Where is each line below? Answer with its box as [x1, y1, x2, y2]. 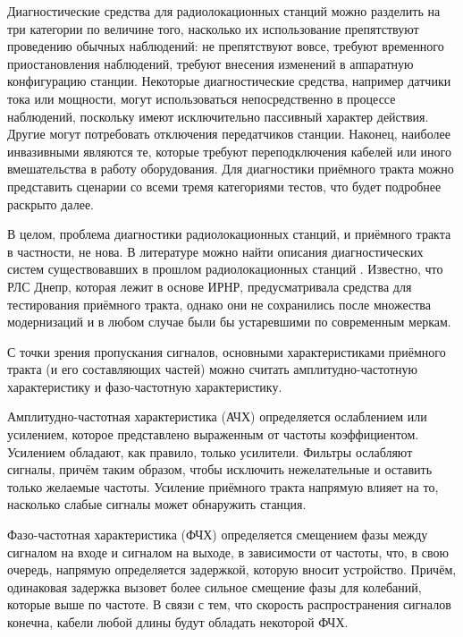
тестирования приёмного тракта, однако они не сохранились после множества [7, 294, 431, 313]
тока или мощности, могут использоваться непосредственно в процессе [7, 89, 396, 107]
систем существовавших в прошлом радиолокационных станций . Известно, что [7, 259, 443, 278]
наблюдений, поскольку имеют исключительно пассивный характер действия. [7, 106, 429, 125]
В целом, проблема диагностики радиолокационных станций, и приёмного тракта [7, 225, 451, 243]
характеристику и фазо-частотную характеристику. [7, 377, 282, 395]
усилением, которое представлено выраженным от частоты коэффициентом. [7, 425, 419, 444]
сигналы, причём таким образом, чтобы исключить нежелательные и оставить [7, 460, 433, 479]
